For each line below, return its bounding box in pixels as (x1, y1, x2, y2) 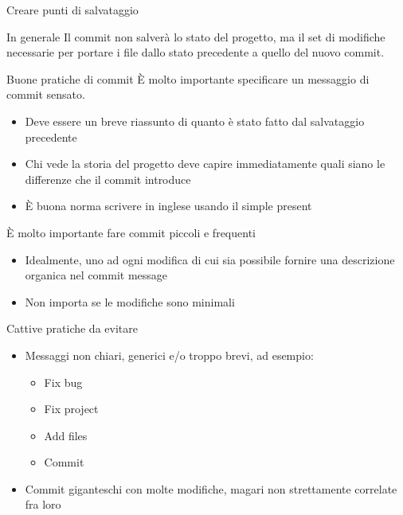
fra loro (25, 496, 61, 513)
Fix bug (44, 373, 83, 390)
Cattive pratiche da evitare (6, 320, 138, 337)
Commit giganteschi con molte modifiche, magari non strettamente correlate (25, 480, 397, 497)
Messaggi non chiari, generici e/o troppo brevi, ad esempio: (25, 346, 314, 363)
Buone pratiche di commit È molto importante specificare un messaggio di (6, 70, 370, 87)
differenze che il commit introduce (25, 170, 191, 187)
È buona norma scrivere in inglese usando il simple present (25, 197, 312, 214)
